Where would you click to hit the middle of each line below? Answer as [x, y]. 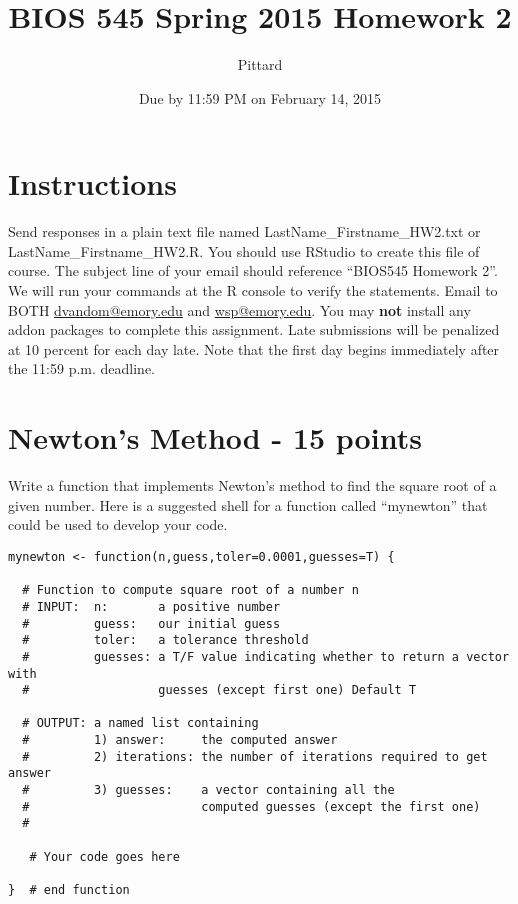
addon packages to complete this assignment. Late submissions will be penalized [254, 329]
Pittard [260, 64]
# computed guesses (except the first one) [251, 806]
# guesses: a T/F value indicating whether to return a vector [266, 656]
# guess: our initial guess [151, 623]
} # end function [69, 890]
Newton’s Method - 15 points [215, 437]
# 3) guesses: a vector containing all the [208, 790]
